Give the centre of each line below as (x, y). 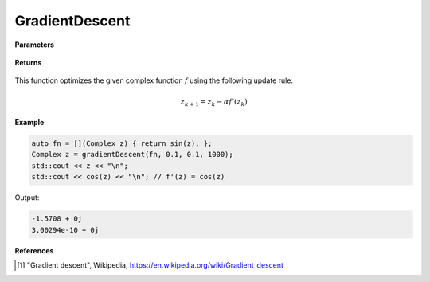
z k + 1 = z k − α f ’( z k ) (214, 102)
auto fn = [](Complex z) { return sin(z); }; (122, 144)
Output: (27, 198)
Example (29, 123)
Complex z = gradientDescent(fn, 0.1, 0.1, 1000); (133, 155)
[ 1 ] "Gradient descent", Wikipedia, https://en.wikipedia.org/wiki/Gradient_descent (150, 265)
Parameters (35, 45)
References (34, 250)
